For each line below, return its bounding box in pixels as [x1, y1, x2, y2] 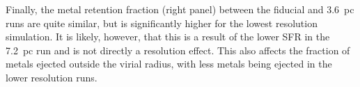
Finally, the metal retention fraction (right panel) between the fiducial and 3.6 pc [6, 2, 354, 16]
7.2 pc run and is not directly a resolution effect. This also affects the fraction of [6, 42, 350, 57]
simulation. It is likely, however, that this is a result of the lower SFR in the [6, 29, 330, 44]
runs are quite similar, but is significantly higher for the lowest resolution [6, 15, 318, 30]
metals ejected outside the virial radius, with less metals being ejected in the [6, 56, 332, 71]
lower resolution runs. [6, 70, 97, 84]
